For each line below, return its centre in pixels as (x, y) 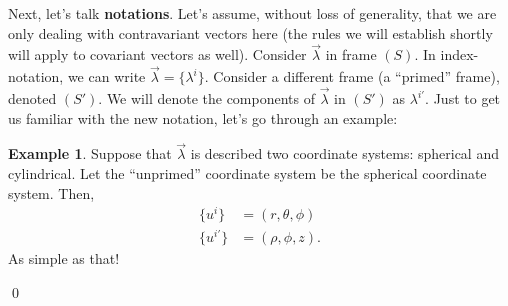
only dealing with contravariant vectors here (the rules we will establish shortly (250, 32)
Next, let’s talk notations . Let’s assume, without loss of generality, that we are (252, 13)
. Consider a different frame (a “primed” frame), (352, 76)
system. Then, (51, 192)
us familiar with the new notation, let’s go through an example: (203, 117)
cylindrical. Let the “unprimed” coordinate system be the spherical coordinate (247, 173)
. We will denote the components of (207, 98)
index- (459, 54)
